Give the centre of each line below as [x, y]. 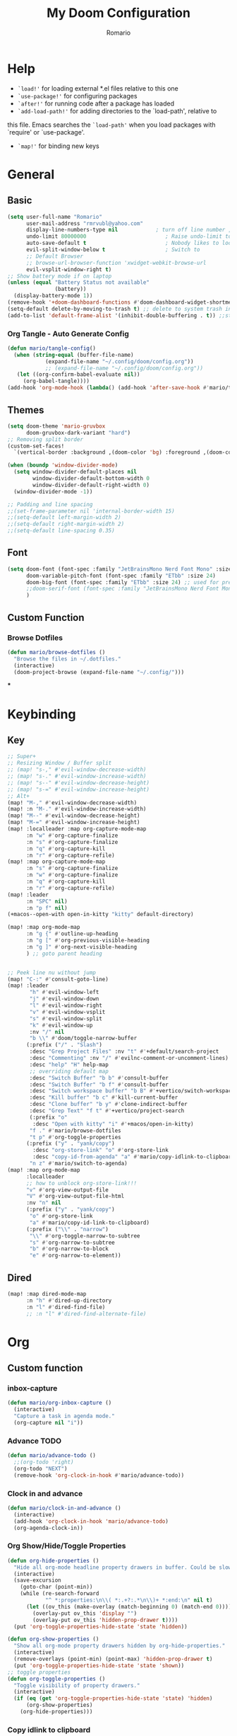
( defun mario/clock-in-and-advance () [64, 1508]
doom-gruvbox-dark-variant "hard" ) [78, 433]
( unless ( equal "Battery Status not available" [79, 282]
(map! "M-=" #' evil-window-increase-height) [74, 823]
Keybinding [42, 714]
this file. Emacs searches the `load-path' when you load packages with [112, 125]
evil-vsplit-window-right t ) [69, 269]
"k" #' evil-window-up [61, 1025]
